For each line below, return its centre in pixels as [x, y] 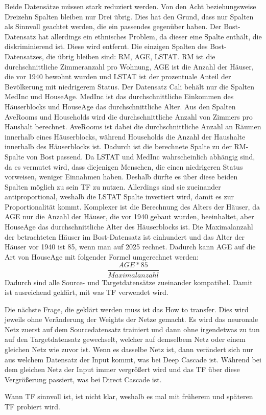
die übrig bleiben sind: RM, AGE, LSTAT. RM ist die [131, 56]
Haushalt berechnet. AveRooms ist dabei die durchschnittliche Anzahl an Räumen [133, 126]
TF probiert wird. [32, 407]
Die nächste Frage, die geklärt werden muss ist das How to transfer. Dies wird [127, 309]
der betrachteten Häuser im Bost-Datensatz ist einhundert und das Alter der [125, 236]
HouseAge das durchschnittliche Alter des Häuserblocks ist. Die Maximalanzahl [129, 227]
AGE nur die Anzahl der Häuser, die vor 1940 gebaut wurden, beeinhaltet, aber [129, 216]
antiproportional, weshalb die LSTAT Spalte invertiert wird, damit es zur [119, 197]
